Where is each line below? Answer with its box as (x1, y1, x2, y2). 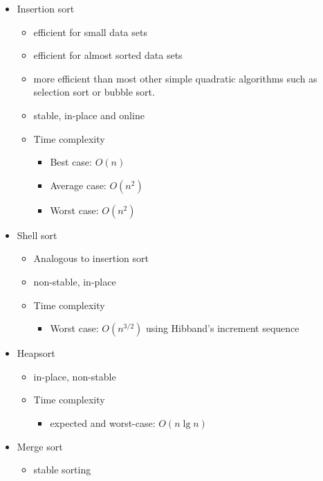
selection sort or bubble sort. (33, 85, 155, 99)
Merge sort (17, 439, 63, 453)
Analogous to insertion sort (33, 251, 149, 265)
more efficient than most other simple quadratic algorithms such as (33, 71, 317, 85)
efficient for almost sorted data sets (33, 48, 183, 62)
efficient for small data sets (33, 24, 147, 39)
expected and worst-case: (50, 415, 156, 430)
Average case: (50, 177, 107, 192)
